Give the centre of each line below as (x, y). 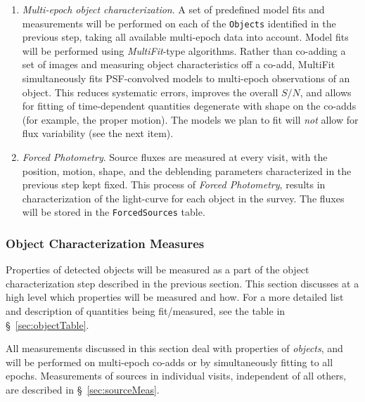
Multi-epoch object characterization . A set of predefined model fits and (173, 9)
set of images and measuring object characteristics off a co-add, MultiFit (179, 64)
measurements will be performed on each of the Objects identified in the (179, 23)
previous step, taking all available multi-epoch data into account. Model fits (185, 37)
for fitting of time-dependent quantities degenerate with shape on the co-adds (189, 106)
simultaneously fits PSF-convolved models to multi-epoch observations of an (186, 78)
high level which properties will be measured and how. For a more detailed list (175, 297)
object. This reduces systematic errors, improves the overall (150, 92)
